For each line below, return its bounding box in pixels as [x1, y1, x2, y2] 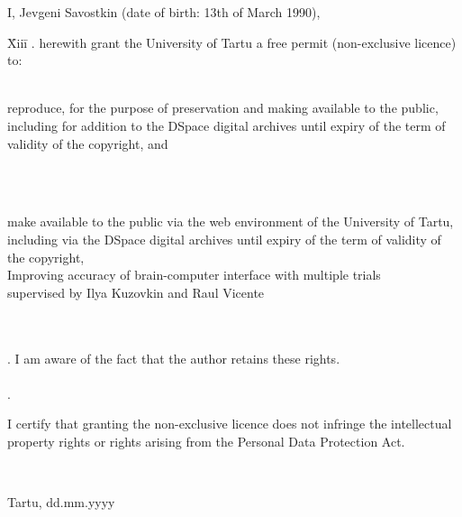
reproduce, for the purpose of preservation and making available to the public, [7, 98, 439, 117]
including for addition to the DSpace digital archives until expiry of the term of [7, 115, 446, 134]
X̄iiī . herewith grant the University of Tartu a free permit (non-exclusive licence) [7, 32, 457, 51]
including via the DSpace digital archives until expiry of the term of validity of [7, 229, 441, 248]
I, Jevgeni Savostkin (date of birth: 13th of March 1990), [7, 3, 321, 21]
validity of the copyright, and [7, 134, 168, 152]
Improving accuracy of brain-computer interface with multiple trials [7, 265, 381, 284]
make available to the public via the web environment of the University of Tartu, [7, 212, 454, 231]
